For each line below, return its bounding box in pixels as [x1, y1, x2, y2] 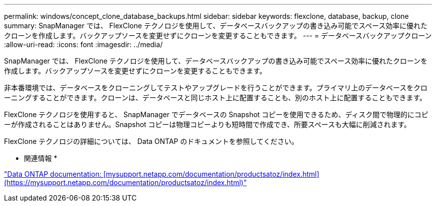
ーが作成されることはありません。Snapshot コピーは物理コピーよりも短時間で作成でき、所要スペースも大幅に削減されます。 [4, 120, 411, 129]
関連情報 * [24, 154, 57, 162]
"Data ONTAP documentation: [4, 170, 102, 178]
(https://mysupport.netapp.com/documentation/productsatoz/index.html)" [4, 178, 247, 187]
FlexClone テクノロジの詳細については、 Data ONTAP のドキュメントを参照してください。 [4, 137, 299, 145]
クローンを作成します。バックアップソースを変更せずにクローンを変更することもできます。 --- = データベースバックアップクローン [4, 31, 432, 40]
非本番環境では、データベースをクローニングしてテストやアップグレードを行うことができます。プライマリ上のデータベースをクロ [4, 83, 428, 92]
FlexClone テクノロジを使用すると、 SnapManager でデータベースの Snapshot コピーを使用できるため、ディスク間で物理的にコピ [4, 110, 429, 119]
